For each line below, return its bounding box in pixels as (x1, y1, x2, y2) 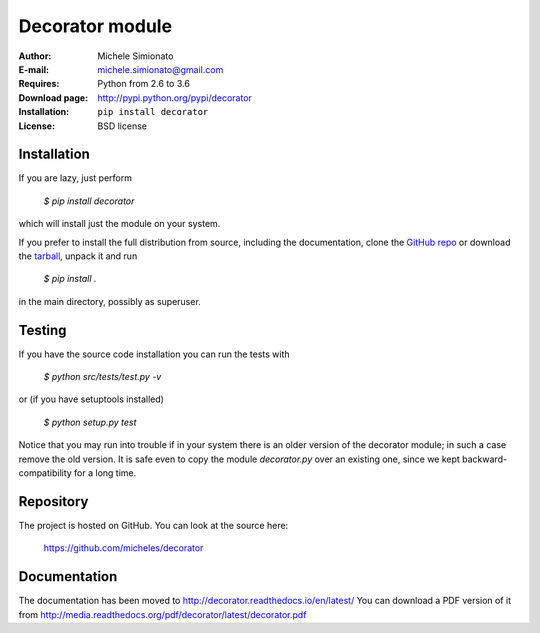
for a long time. (73, 467, 137, 479)
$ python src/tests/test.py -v (43, 371, 162, 383)
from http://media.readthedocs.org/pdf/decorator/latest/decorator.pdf (18, 608, 307, 620)
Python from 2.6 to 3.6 (97, 78, 190, 90)
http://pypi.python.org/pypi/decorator (97, 91, 252, 104)
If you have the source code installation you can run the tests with (18, 348, 290, 360)
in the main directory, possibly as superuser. (18, 295, 202, 307)
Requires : (18, 78, 60, 90)
